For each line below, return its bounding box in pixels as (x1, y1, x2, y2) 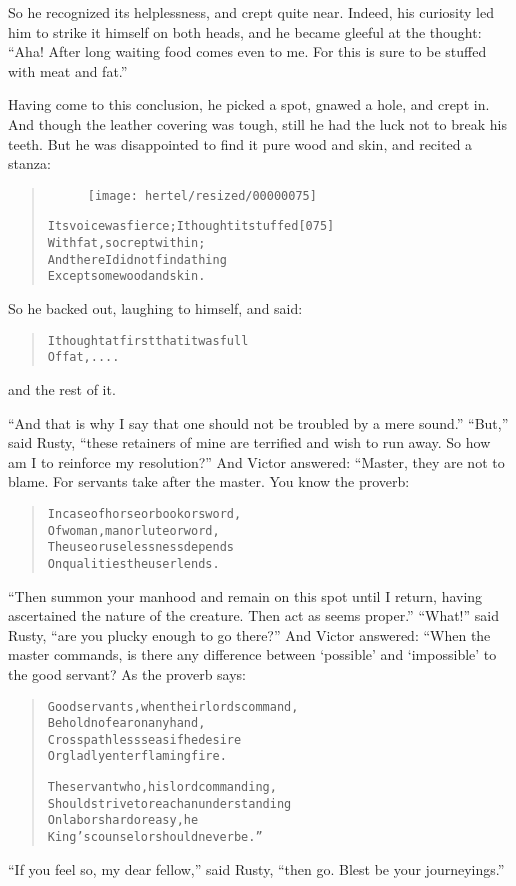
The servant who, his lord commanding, (47, 780, 277, 795)
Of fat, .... (47, 350, 120, 365)
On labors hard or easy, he (47, 813, 199, 828)
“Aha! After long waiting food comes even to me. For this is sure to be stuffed (8, 41, 487, 62)
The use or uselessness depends (47, 540, 234, 555)
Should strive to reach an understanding (47, 796, 292, 811)
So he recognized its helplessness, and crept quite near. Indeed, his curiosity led (8, 2, 495, 22)
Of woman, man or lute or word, (47, 523, 220, 538)
